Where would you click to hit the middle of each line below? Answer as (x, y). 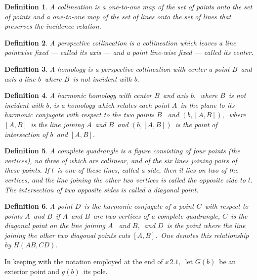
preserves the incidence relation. (53, 26)
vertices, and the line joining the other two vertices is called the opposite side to (125, 179)
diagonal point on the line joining (55, 225)
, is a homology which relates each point (109, 105)
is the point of (196, 124)
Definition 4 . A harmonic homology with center (78, 95)
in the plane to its (208, 105)
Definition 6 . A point (39, 206)
